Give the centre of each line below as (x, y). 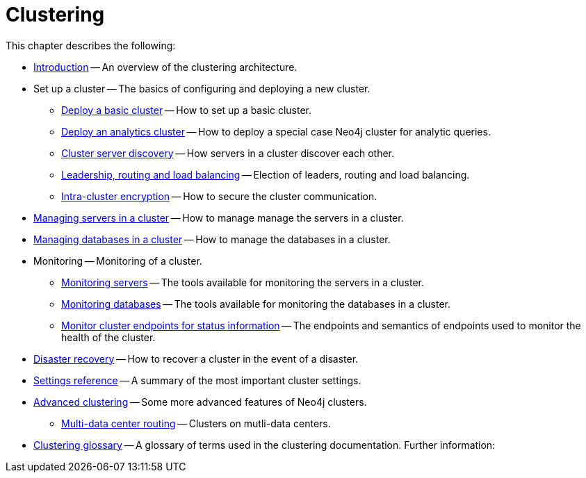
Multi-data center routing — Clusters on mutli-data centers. (196, 423)
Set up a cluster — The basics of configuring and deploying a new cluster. (202, 88)
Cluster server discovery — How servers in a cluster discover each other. (228, 153)
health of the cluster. (108, 337)
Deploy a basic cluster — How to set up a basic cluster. (187, 110)
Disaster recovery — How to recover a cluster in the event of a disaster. (196, 358)
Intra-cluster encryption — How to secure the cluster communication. (219, 196)
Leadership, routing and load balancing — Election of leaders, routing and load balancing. (266, 174)
